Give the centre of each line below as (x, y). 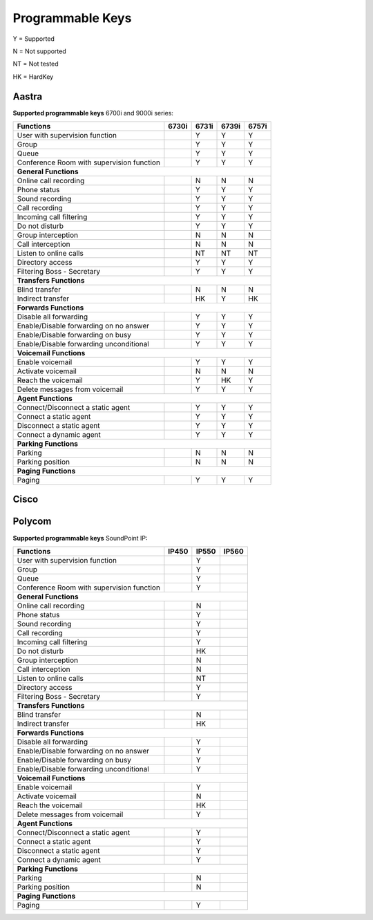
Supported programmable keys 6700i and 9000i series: (93, 113)
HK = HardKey (33, 77)
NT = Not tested (36, 64)
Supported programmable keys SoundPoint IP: (80, 538)
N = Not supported (40, 51)
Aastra (28, 96)
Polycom (32, 522)
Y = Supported (34, 39)
